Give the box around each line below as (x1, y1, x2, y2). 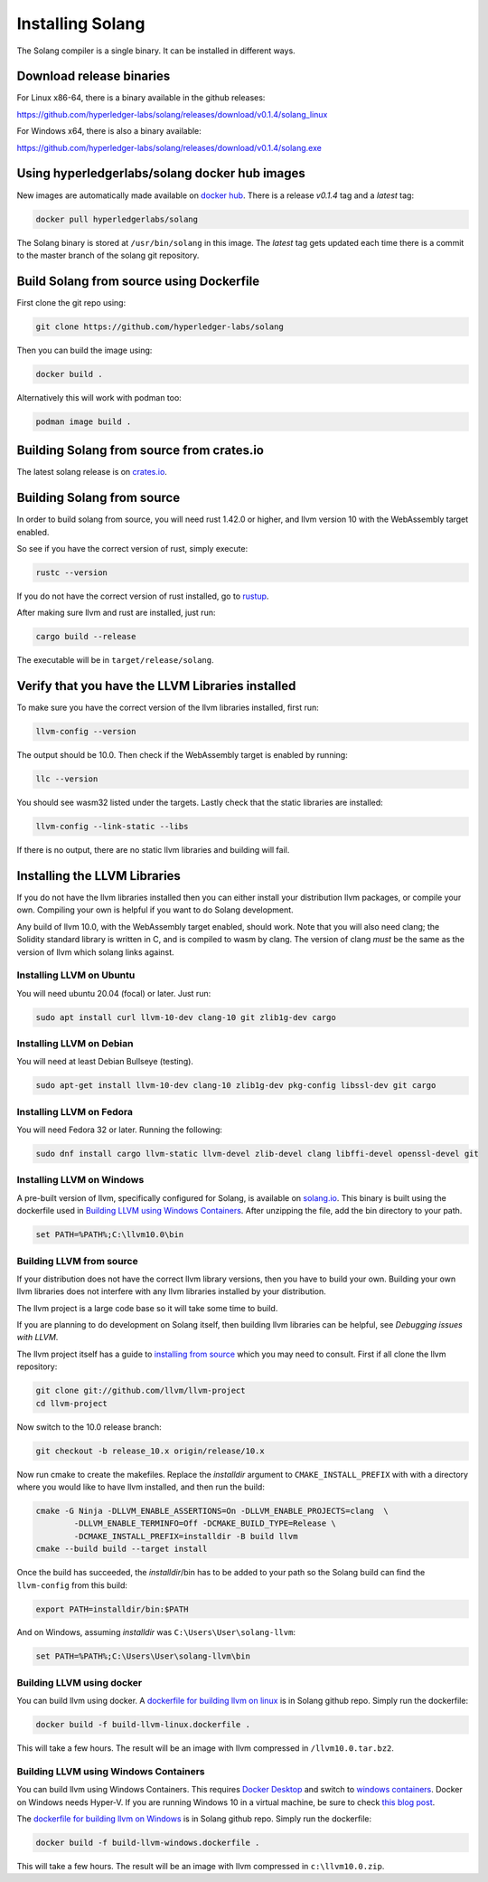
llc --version (35, 774, 99, 784)
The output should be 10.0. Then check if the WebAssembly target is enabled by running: (16, 750, 348, 761)
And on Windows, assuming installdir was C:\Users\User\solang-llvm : (16, 1627, 296, 1638)
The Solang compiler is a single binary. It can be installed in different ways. (16, 45, 296, 56)
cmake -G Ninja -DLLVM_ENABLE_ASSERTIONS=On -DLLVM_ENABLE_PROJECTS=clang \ (35, 1506, 389, 1516)
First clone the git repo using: (16, 297, 127, 307)
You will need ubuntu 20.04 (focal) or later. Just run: (16, 988, 211, 998)
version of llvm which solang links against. (16, 946, 175, 958)
